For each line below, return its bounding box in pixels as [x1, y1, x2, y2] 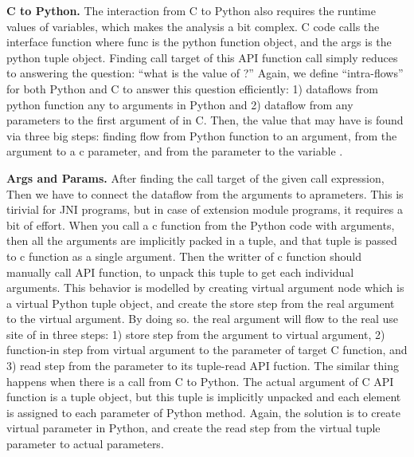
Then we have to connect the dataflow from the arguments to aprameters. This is [6, 185, 404, 202]
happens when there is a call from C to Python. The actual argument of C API [6, 372, 394, 389]
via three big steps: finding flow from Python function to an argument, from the [6, 127, 397, 144]
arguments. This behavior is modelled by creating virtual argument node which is [6, 279, 404, 296]
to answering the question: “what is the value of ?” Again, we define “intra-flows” [6, 65, 404, 81]
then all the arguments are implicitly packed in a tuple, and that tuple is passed [6, 232, 397, 249]
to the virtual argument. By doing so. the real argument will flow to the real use [6, 310, 399, 327]
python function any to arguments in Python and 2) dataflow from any [6, 96, 353, 112]
